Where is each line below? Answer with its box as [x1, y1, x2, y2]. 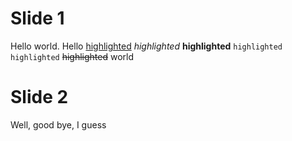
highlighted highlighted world [10, 50, 135, 62]
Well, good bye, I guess [10, 118, 107, 131]
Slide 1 [10, 7, 65, 30]
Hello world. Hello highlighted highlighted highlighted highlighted [10, 40, 283, 52]
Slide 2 [10, 86, 69, 109]
